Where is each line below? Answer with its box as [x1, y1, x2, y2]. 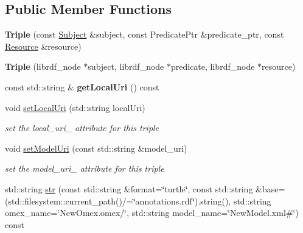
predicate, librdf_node [170, 60, 255, 73]
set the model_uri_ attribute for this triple [5, 162, 164, 175]
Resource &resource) [5, 39, 82, 52]
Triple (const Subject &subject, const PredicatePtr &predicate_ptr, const [5, 28, 284, 41]
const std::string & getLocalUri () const [5, 80, 159, 93]
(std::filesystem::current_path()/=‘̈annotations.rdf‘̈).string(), [5, 194, 231, 207]
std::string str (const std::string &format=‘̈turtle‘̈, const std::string [5, 182, 253, 195]
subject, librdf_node [88, 60, 164, 73]
